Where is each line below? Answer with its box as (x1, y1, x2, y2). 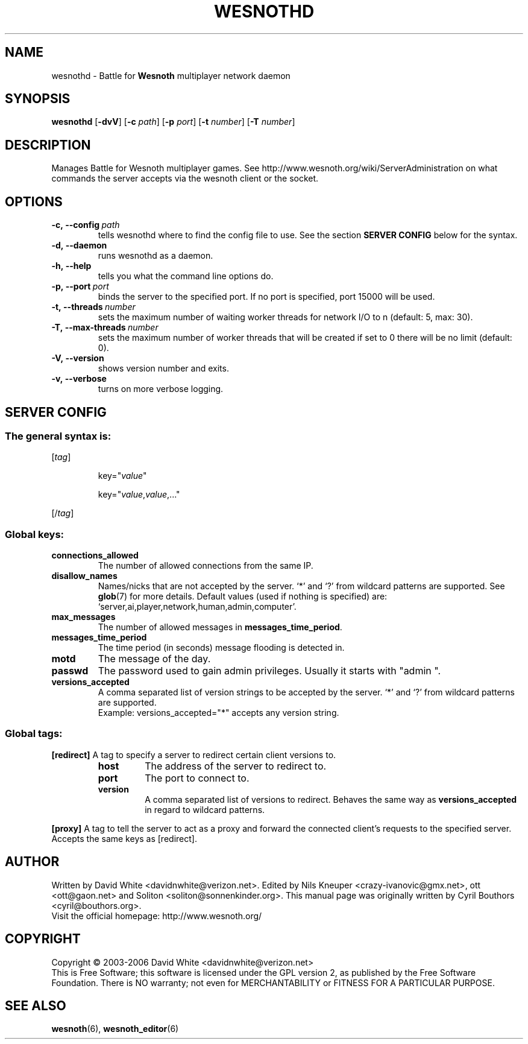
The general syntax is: (5, 429, 112, 442)
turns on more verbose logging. (98, 384, 224, 394)
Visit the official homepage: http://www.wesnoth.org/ (51, 910, 262, 921)
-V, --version (51, 353, 104, 364)
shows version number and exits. (98, 363, 229, 374)
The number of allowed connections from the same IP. (98, 560, 313, 571)
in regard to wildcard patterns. (145, 804, 265, 815)
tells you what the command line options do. (98, 271, 274, 282)
